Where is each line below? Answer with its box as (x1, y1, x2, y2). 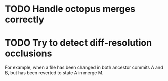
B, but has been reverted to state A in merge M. (5, 70, 104, 76)
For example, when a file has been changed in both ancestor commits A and (5, 64, 163, 71)
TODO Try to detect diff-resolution (5, 37, 152, 49)
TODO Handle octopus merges (5, 3, 136, 15)
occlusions (5, 48, 52, 59)
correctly (5, 14, 45, 25)
